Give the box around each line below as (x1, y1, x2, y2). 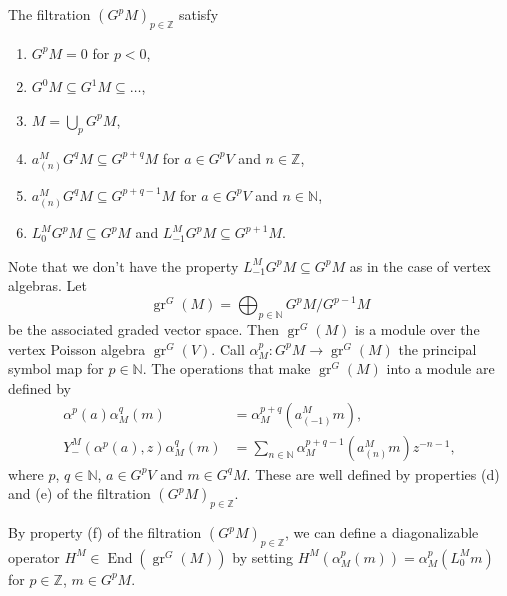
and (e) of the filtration (8, 483, 151, 504)
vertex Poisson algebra (8, 338, 146, 359)
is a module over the (355, 319, 480, 340)
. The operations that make (142, 358, 311, 379)
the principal (398, 338, 477, 359)
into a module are (386, 358, 495, 379)
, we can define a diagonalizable (285, 522, 479, 542)
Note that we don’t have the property (8, 255, 239, 276)
